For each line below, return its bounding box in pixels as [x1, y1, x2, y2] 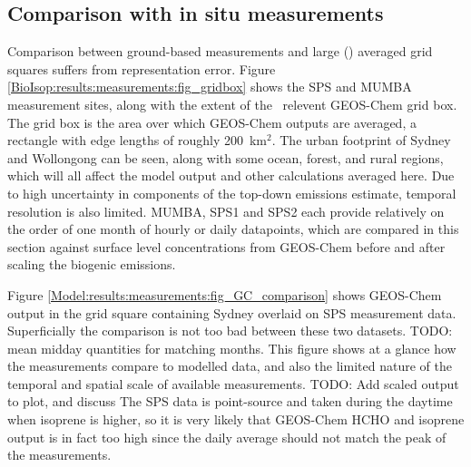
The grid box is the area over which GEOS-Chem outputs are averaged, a [7, 112, 417, 131]
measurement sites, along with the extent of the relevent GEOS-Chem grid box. [7, 94, 457, 113]
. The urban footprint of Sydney [271, 131, 451, 150]
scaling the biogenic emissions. [7, 255, 176, 274]
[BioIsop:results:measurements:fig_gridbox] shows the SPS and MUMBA [7, 77, 412, 96]
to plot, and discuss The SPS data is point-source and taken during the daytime [7, 392, 453, 411]
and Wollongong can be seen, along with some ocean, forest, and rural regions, [7, 148, 444, 167]
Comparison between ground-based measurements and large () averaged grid [7, 42, 433, 61]
